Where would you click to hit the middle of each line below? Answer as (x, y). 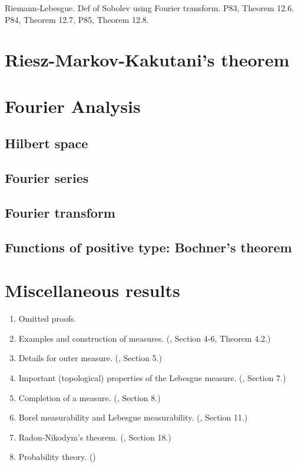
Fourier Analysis (73, 106)
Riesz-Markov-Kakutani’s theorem (147, 60)
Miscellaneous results (92, 290)
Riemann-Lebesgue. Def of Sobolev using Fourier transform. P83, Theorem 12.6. (150, 8)
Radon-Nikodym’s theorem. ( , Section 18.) (95, 437)
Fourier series (47, 178)
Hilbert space (47, 143)
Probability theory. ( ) (57, 457)
